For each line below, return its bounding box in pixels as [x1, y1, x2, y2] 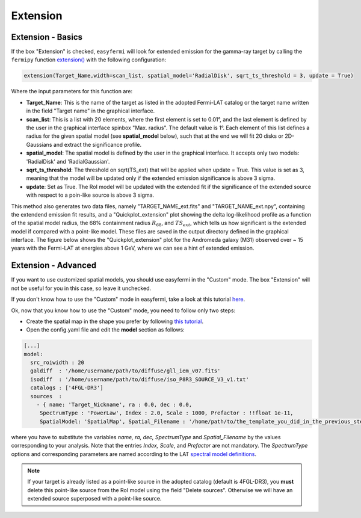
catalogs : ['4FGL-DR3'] [30, 384, 103, 391]
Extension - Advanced [11, 261, 96, 271]
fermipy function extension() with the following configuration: [11, 56, 167, 63]
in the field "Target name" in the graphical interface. [26, 107, 155, 114]
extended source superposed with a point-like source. [27, 495, 162, 502]
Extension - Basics [11, 32, 83, 42]
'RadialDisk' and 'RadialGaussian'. [26, 158, 110, 165]
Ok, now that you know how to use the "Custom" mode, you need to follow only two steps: [11, 307, 236, 314]
